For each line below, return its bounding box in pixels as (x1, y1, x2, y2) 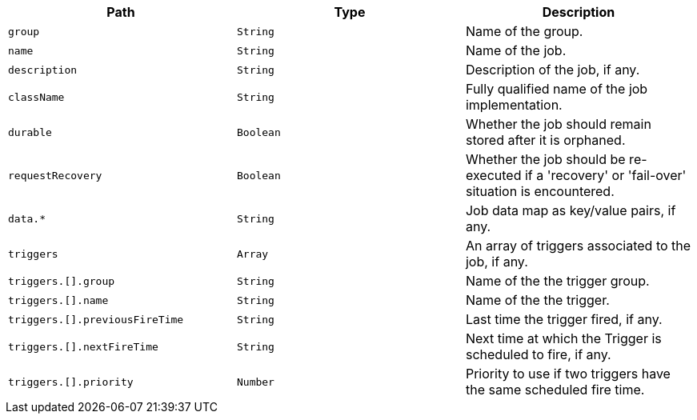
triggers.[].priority (8, 375, 134, 388)
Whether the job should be (465, 151, 626, 167)
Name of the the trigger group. (465, 273, 650, 289)
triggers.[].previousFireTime (8, 313, 184, 326)
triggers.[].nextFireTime (8, 340, 158, 353)
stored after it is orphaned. (465, 132, 626, 148)
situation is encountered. (465, 183, 615, 199)
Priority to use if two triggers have (465, 366, 671, 382)
